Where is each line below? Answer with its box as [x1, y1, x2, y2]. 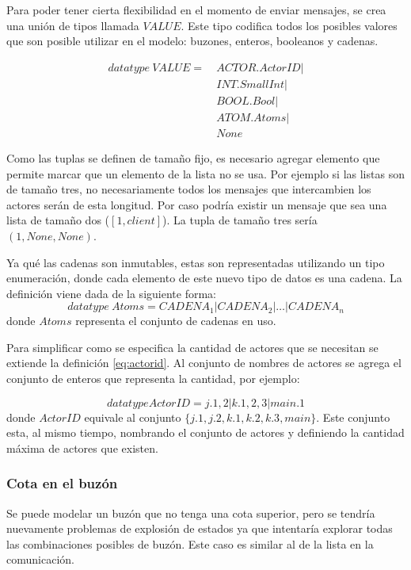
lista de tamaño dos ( [6, 212, 110, 228]
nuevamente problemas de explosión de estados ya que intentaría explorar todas [6, 520, 393, 537]
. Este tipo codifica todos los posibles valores [181, 17, 398, 33]
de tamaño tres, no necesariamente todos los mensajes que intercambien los [6, 181, 371, 197]
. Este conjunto [316, 408, 390, 425]
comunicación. [6, 551, 74, 568]
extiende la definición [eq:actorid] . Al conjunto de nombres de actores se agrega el [6, 354, 401, 371]
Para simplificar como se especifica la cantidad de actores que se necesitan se [6, 339, 379, 355]
